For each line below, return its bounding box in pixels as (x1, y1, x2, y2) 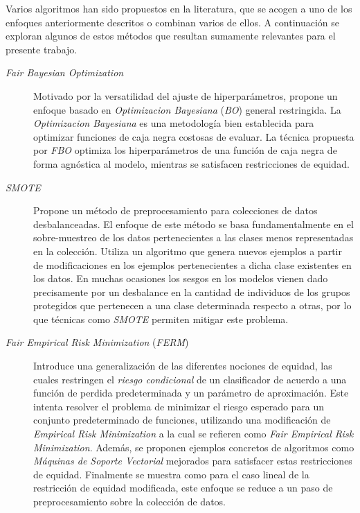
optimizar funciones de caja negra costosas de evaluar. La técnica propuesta (33, 129, 354, 144)
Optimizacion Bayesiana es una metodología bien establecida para (33, 116, 314, 130)
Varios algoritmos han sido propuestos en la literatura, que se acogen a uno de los (6, 1, 352, 15)
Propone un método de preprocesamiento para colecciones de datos (33, 203, 318, 218)
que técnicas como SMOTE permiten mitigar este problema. (33, 311, 289, 326)
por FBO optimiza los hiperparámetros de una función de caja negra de (33, 143, 337, 157)
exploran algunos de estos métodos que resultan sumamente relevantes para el (6, 28, 336, 43)
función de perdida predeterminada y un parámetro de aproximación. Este (33, 385, 349, 400)
